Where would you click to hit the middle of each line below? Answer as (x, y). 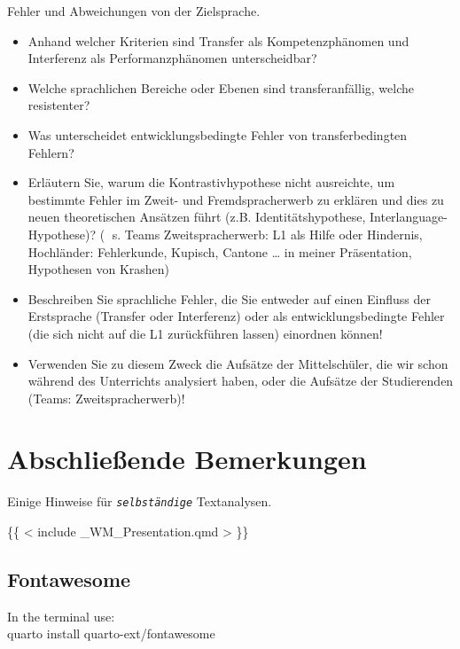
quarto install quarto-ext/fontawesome (111, 633)
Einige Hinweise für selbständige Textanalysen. (140, 501)
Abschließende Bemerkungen (187, 459)
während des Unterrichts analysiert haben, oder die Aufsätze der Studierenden (241, 381)
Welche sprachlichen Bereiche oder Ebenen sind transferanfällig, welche (221, 87)
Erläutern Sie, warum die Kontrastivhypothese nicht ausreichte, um (211, 182)
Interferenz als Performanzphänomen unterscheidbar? (172, 58)
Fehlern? (51, 152)
